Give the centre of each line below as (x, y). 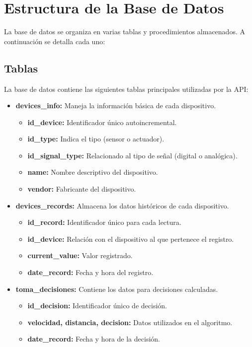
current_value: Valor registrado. (80, 255)
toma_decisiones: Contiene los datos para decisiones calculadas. (117, 289)
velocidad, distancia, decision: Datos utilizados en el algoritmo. (130, 322)
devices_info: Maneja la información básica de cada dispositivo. (116, 105)
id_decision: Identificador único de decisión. (97, 306)
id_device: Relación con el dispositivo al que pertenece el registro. (131, 239)
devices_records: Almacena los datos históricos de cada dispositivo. (122, 205)
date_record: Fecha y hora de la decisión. (94, 339)
